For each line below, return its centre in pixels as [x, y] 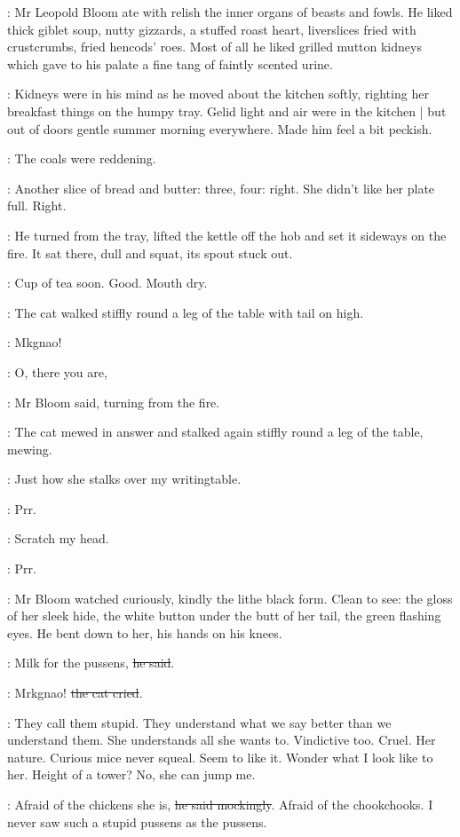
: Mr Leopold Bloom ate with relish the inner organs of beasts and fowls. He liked [230, 12]
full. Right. [37, 205]
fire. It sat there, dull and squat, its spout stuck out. [150, 253]
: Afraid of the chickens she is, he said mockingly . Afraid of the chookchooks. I [220, 804]
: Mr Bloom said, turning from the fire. [114, 402]
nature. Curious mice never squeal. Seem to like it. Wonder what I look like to [220, 757]
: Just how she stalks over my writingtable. [124, 479]
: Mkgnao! [35, 342]
